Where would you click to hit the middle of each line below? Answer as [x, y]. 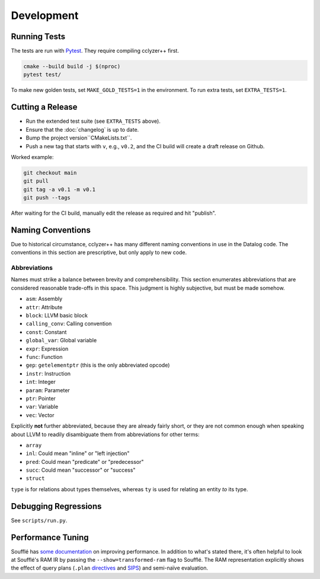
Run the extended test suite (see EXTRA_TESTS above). [93, 121]
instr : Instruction [48, 373]
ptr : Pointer [41, 398]
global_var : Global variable [61, 341]
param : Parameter [48, 390]
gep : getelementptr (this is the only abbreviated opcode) [98, 365]
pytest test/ [42, 75]
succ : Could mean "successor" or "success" [81, 470]
